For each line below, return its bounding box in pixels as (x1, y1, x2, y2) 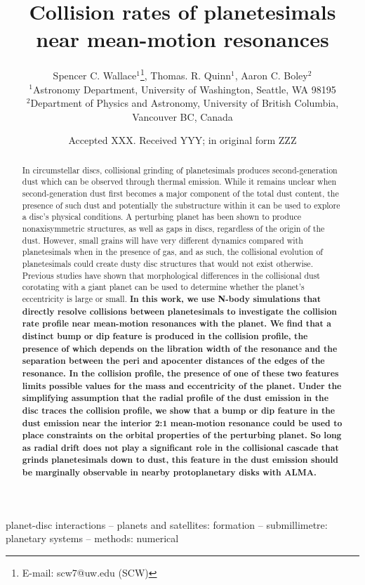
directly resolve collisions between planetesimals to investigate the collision (22, 305, 337, 317)
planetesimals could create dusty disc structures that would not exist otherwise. (22, 257, 313, 269)
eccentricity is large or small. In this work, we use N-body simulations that (22, 292, 321, 305)
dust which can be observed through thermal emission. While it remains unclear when (22, 176, 337, 188)
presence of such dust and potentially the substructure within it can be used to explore (22, 199, 340, 211)
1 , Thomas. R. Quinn (140, 66, 231, 82)
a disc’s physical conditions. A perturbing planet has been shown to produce (22, 211, 302, 223)
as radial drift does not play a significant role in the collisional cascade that (22, 441, 339, 454)
